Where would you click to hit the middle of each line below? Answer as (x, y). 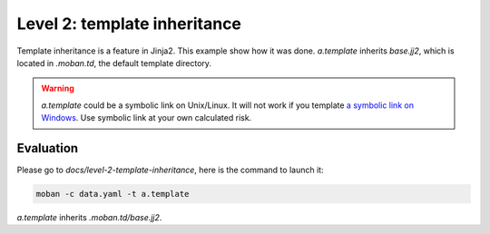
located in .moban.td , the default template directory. (114, 63)
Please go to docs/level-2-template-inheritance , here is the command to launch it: (170, 170)
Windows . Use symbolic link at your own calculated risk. (147, 118)
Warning (58, 88)
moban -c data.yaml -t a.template (113, 194)
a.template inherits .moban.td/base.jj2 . (89, 217)
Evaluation (48, 148)
